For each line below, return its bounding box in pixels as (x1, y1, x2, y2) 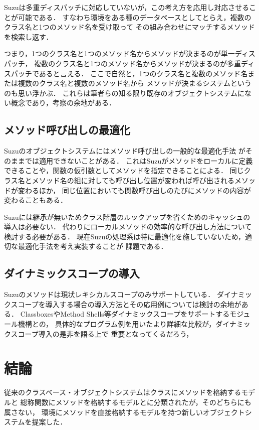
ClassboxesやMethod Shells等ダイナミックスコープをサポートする (20, 309, 230, 319)
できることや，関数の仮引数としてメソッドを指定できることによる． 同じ (4, 165, 244, 176)
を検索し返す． (4, 31, 53, 42)
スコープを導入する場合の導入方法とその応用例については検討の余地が (11, 299, 241, 309)
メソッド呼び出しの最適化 (4, 122, 130, 137)
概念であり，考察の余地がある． (11, 97, 116, 108)
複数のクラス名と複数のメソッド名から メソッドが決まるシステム (18, 78, 230, 88)
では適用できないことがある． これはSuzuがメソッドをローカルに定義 (25, 155, 253, 166)
